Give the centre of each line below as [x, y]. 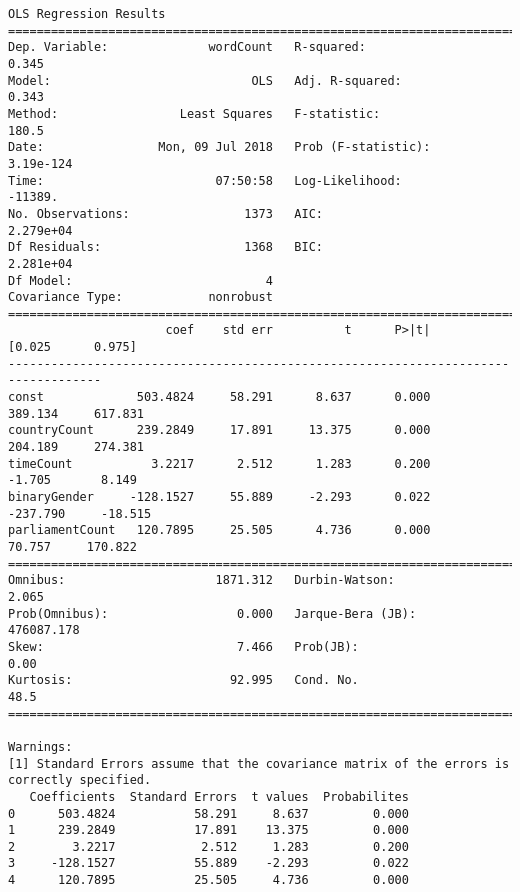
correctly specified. [80, 780]
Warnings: [40, 746]
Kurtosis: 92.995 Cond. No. [183, 680]
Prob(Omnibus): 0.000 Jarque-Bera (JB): [212, 613]
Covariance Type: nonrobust [140, 297]
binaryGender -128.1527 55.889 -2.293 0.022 [219, 497]
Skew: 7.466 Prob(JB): [183, 646]
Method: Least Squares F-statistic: [194, 113]
